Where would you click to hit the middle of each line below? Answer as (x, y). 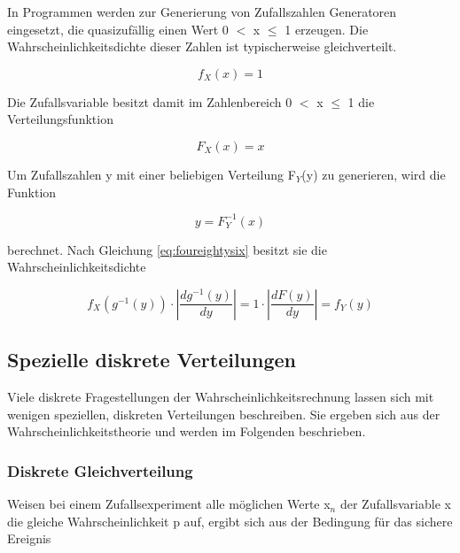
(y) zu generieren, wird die (374, 174)
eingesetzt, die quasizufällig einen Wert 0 (118, 29)
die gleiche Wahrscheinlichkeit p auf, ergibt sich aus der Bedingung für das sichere (230, 521)
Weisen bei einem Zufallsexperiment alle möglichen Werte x (169, 504)
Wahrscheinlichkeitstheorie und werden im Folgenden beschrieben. (187, 431)
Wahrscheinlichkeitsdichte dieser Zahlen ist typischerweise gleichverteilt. (202, 46)
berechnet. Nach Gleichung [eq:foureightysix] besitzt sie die (167, 249)
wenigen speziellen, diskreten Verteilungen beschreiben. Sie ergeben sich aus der (224, 414)
